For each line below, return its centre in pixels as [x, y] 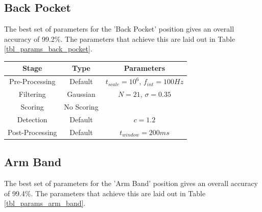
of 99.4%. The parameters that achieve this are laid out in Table [105, 193]
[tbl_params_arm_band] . [45, 203]
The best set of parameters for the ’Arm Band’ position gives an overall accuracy [131, 183]
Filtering [32, 94]
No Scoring [81, 107]
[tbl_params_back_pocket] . [48, 49]
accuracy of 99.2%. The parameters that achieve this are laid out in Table [120, 38]
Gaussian [81, 94]
